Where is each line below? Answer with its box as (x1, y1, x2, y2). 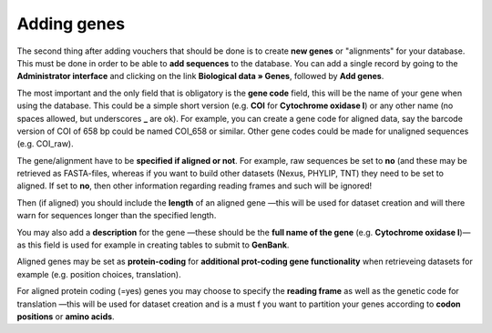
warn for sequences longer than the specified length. (16, 210, 217, 221)
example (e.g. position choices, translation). (16, 268, 181, 279)
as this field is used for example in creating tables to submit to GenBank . (16, 239, 290, 250)
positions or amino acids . (16, 310, 115, 322)
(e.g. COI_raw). (16, 138, 74, 149)
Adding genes (16, 14, 126, 34)
